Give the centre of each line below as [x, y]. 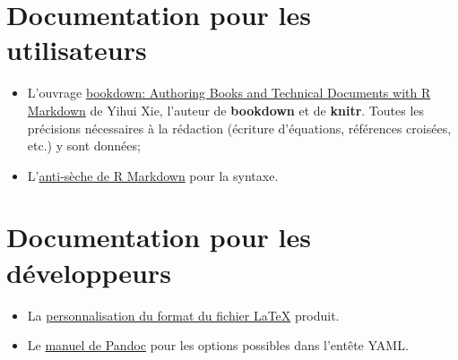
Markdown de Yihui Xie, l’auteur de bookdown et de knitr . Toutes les [226, 110]
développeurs [89, 272]
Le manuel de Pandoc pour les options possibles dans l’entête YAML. [218, 345]
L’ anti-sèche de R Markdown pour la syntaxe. [153, 175]
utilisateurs [77, 50]
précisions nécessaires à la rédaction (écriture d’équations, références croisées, [239, 128]
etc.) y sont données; [84, 146]
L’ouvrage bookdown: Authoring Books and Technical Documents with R [229, 93]
